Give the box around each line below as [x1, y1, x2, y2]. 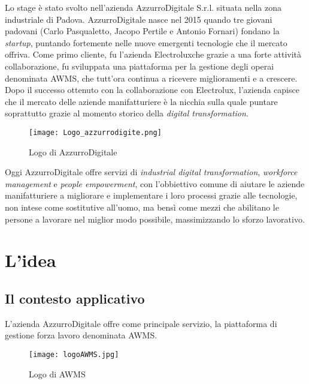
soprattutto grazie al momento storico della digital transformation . [5, 107, 249, 119]
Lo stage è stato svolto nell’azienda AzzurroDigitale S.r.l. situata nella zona [5, 1, 282, 13]
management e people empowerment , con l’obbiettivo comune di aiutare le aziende [5, 177, 305, 190]
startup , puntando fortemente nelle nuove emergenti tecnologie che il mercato [5, 36, 287, 49]
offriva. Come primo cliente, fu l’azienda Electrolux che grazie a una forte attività [5, 48, 302, 61]
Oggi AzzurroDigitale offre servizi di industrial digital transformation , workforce [5, 166, 298, 178]
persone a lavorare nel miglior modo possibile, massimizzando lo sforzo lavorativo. [5, 212, 305, 225]
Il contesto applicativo [5, 289, 145, 307]
